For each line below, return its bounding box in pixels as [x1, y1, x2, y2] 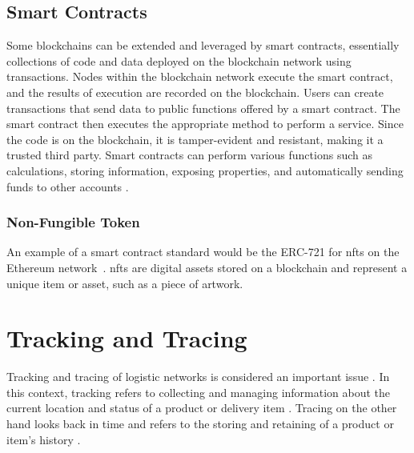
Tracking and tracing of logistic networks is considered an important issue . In [6, 368, 390, 385]
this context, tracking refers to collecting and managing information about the [6, 383, 391, 400]
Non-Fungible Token [6, 212, 140, 232]
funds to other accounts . [6, 178, 129, 194]
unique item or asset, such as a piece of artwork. [6, 275, 243, 291]
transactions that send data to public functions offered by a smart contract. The [6, 99, 400, 116]
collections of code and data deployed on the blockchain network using [6, 52, 352, 69]
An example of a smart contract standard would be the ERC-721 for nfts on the [6, 243, 400, 260]
